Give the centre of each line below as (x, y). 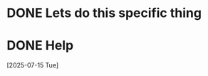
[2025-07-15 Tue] (33, 65)
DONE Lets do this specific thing (104, 13)
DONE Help (40, 46)
